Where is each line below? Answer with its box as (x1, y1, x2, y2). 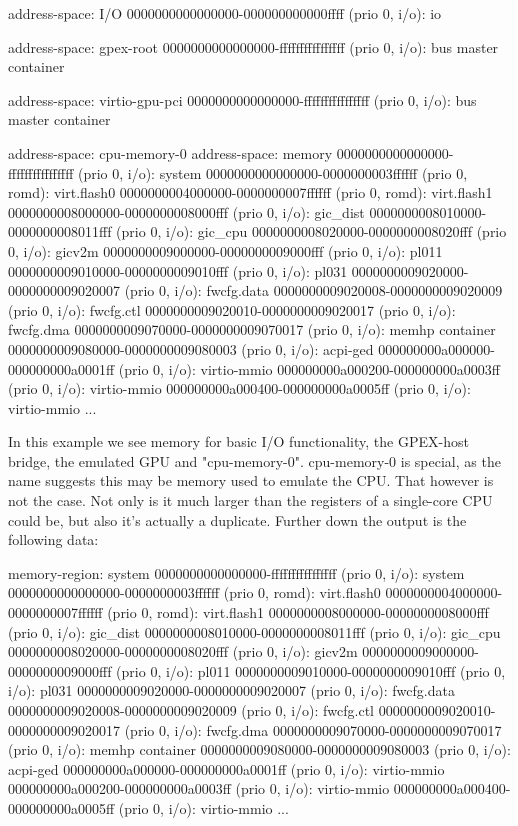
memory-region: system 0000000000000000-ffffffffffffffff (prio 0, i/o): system (8, 562, 465, 583)
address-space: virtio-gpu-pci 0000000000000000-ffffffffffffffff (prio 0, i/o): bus (8, 89, 477, 110)
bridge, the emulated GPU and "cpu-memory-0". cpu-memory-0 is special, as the (8, 450, 501, 471)
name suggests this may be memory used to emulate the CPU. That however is (8, 470, 494, 491)
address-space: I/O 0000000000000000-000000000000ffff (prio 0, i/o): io (8, 3, 442, 23)
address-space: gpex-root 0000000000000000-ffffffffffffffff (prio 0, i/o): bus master (8, 36, 499, 57)
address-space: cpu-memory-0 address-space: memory (8, 142, 333, 163)
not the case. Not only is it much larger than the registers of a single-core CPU (8, 490, 493, 511)
